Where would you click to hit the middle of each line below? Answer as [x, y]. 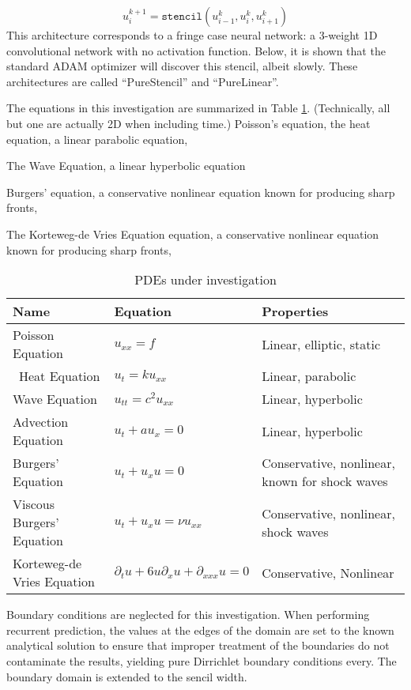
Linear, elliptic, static [321, 344]
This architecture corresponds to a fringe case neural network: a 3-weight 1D [192, 35]
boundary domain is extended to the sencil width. [127, 676]
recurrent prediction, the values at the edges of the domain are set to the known [200, 630]
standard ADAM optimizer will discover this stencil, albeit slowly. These [182, 66]
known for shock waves [325, 481]
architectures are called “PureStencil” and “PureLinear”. [143, 81]
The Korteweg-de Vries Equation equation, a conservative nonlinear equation [193, 234]
